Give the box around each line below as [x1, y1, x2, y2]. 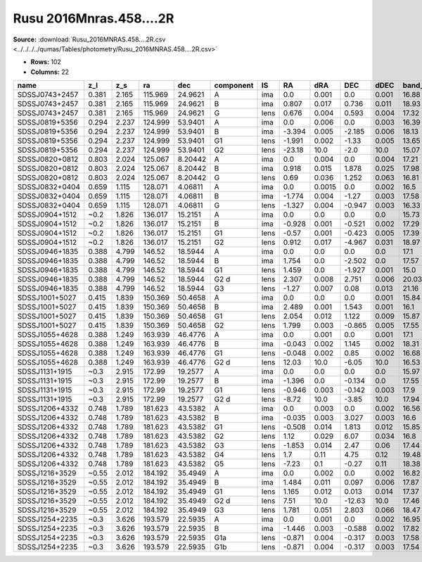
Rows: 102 [30, 58, 61, 66]
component [214, 81, 254, 91]
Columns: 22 [30, 68, 70, 76]
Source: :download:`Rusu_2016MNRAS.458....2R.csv [13, 35, 166, 44]
